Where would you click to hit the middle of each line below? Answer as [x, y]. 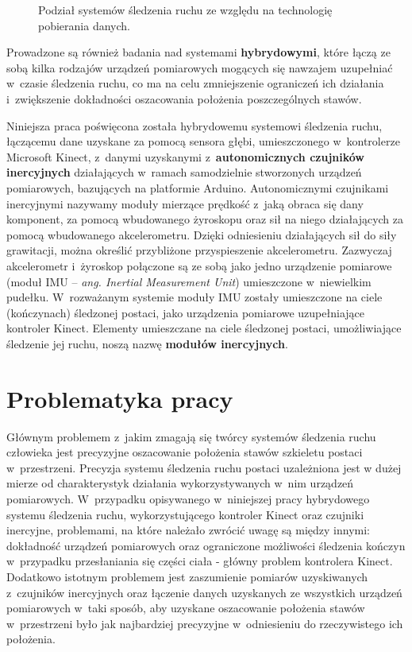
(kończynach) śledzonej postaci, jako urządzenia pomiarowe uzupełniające [185, 312]
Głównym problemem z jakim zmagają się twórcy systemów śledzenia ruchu [191, 436]
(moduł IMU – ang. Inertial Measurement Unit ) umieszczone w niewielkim [189, 281]
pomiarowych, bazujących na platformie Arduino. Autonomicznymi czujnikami [198, 187]
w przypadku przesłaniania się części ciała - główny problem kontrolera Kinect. [200, 561]
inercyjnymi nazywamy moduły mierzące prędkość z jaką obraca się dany [185, 203]
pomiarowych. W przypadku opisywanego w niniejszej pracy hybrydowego [188, 498]
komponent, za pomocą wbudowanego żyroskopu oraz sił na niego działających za [205, 219]
